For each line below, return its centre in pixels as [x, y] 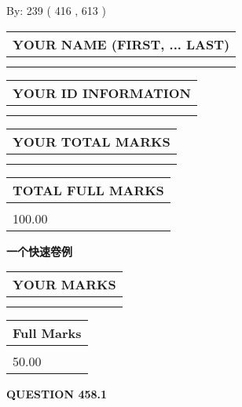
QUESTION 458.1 [57, 394]
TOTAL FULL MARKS [88, 190]
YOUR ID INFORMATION [102, 93]
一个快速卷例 [39, 251]
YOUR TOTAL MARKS [92, 141]
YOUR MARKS [64, 285]
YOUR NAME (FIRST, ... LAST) [121, 44]
